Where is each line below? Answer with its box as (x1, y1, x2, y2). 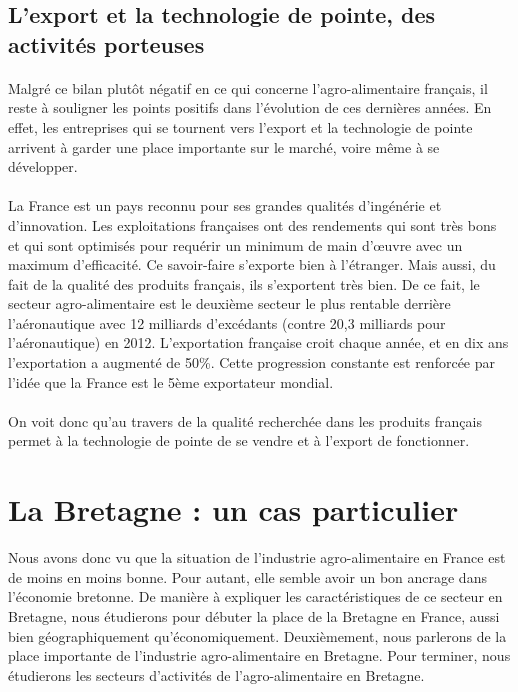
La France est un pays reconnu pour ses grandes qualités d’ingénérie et (8, 195, 442, 216)
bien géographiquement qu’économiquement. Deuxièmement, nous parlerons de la (8, 625, 507, 646)
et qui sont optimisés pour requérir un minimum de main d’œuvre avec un (8, 234, 463, 255)
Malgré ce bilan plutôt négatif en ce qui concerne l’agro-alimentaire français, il (8, 77, 488, 98)
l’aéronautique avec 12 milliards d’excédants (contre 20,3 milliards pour (8, 312, 446, 333)
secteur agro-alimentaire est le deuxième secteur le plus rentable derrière (8, 293, 451, 314)
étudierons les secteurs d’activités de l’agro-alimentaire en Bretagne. (8, 664, 425, 685)
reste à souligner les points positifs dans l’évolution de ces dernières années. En (8, 97, 492, 118)
